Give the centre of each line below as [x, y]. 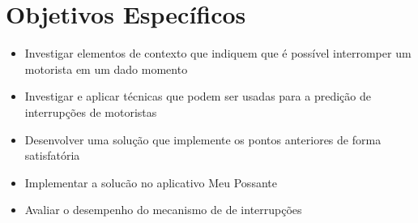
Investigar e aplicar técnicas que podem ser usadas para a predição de [198, 96]
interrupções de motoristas [91, 111]
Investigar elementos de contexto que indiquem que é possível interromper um [218, 53]
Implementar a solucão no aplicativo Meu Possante [151, 182]
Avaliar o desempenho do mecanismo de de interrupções [163, 210]
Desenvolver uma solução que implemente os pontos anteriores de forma [203, 139]
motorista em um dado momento [106, 69]
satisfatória [52, 155]
